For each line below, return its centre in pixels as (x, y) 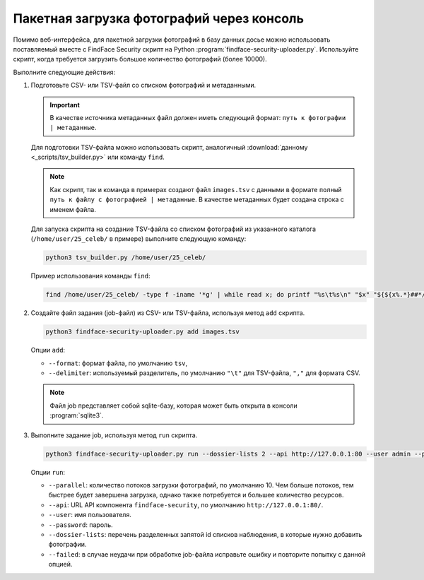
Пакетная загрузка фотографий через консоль (158, 18)
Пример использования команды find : (90, 276)
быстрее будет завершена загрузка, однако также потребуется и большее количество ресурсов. (196, 495)
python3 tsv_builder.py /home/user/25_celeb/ (126, 258)
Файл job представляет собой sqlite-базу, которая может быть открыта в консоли (173, 406)
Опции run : (48, 472)
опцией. (60, 564)
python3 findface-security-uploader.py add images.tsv (142, 332)
